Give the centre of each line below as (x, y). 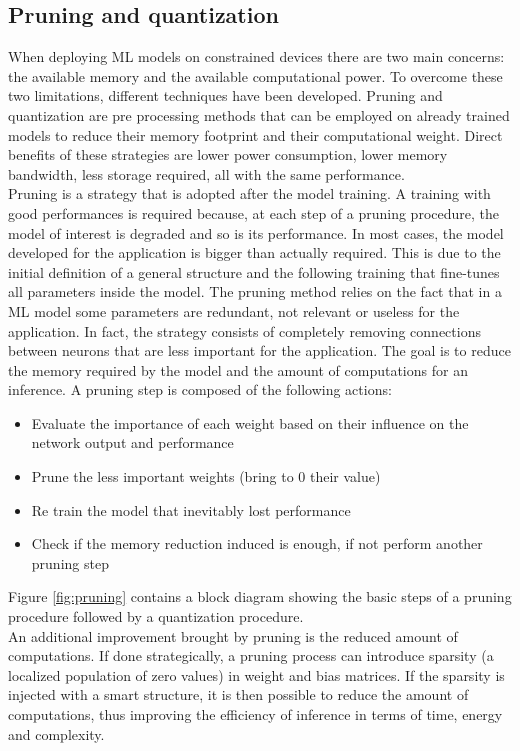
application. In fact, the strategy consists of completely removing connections (244, 330)
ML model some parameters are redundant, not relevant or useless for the (234, 310)
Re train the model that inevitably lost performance (191, 509)
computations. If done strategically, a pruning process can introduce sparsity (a (251, 655)
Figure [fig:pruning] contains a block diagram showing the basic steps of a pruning (260, 596)
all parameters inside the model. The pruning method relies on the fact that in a (255, 291)
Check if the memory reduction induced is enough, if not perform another (257, 543)
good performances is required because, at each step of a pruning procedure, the (253, 212)
